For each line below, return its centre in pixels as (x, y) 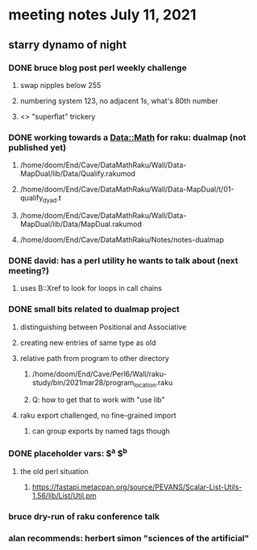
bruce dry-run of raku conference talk (84, 517)
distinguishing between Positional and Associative (103, 327)
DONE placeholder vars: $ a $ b (68, 453)
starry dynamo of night (68, 45)
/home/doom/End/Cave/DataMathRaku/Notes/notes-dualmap (122, 239)
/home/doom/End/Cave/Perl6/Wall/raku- (99, 374)
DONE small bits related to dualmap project (94, 309)
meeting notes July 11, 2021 (102, 15)
